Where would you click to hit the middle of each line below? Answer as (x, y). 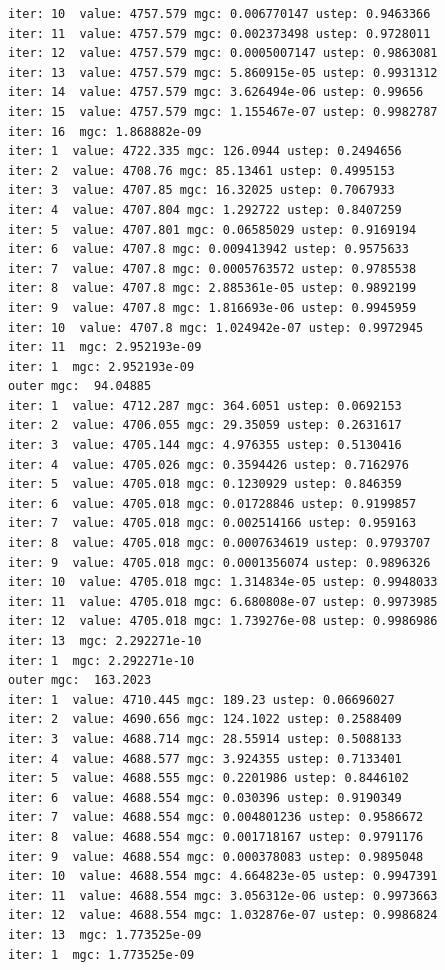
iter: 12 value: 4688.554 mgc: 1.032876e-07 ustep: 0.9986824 (223, 915)
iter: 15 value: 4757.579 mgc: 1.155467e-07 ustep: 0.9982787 (223, 111)
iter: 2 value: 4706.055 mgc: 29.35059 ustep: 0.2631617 (205, 425)
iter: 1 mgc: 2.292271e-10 (101, 660)
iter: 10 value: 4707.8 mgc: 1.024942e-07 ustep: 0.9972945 (216, 327)
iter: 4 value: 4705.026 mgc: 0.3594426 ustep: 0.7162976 (208, 464)
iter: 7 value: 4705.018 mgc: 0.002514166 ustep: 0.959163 (212, 523)
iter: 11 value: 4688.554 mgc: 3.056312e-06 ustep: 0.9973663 (223, 895)
